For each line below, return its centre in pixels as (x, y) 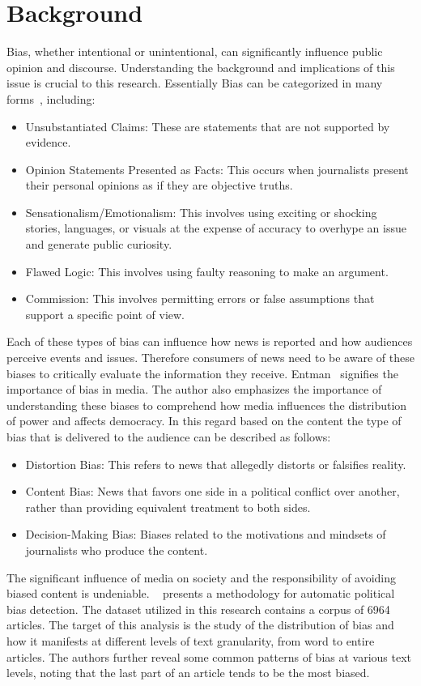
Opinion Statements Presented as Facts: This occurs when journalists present (217, 169)
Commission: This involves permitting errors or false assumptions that (200, 298)
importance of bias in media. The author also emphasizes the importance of (194, 389)
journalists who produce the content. (117, 550)
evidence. (48, 142)
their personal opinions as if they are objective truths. (159, 185)
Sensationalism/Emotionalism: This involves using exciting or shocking (201, 212)
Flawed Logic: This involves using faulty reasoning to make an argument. (207, 271)
